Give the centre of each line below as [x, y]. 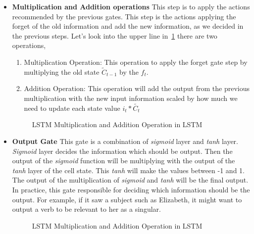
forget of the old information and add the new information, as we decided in [128, 26]
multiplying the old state [62, 71]
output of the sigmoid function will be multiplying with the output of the [124, 161]
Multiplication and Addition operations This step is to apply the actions [131, 6]
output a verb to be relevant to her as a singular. [86, 209]
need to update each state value [72, 108]
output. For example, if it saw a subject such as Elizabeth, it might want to [127, 199]
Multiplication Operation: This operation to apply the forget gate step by [136, 62]
